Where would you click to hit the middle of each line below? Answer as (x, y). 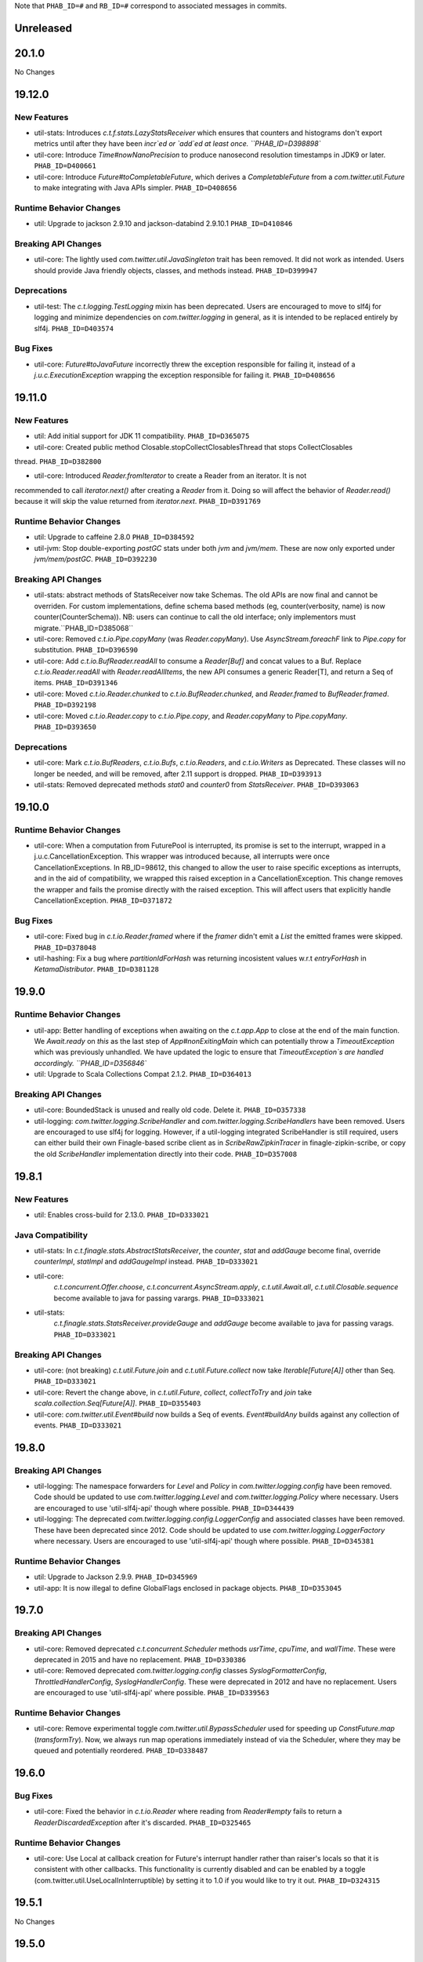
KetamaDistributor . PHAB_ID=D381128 (97, 969)
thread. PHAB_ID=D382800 (58, 461)
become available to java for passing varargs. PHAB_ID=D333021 (159, 1298)
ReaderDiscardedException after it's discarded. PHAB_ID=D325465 (143, 1822)
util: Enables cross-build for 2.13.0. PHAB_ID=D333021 (121, 1214)
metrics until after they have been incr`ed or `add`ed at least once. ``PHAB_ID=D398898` (177, 144)
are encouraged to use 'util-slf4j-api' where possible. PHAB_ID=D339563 (152, 1693)
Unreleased (43, 28)
